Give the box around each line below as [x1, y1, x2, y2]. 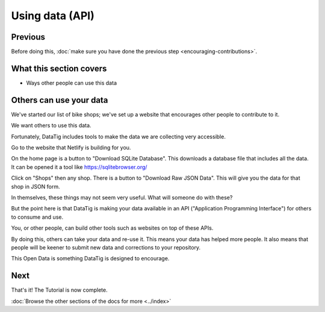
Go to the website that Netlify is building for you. [11, 144, 131, 151]
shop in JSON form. [11, 183, 60, 190]
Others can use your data [11, 95, 108, 105]
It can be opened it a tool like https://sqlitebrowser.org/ [11, 163, 147, 171]
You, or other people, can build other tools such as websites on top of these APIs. [11, 224, 214, 231]
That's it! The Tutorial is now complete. [11, 286, 108, 294]
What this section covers [11, 63, 107, 73]
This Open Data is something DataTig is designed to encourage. [11, 255, 170, 262]
